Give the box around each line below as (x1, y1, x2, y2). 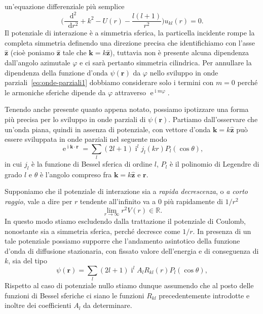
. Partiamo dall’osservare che (168, 113, 258, 124)
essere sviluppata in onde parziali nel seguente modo (5, 134, 167, 144)
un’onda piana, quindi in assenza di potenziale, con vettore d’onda (5, 124, 211, 134)
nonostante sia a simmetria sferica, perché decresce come (5, 225, 180, 236)
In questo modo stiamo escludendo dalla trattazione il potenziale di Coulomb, (5, 215, 246, 226)
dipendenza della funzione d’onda (5, 67, 108, 77)
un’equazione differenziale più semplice (5, 1, 125, 11)
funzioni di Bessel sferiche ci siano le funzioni (5, 290, 144, 300)
